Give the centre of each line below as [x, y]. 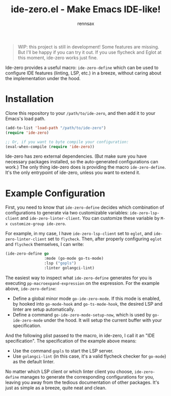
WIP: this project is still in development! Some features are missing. [88, 46]
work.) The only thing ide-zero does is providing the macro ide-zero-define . [86, 167]
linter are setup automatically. [44, 309]
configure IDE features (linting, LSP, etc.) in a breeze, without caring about [83, 73]
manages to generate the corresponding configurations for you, [87, 377]
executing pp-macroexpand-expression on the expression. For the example [82, 283]
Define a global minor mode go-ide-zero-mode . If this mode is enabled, [87, 298]
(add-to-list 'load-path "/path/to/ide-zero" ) [56, 128]
